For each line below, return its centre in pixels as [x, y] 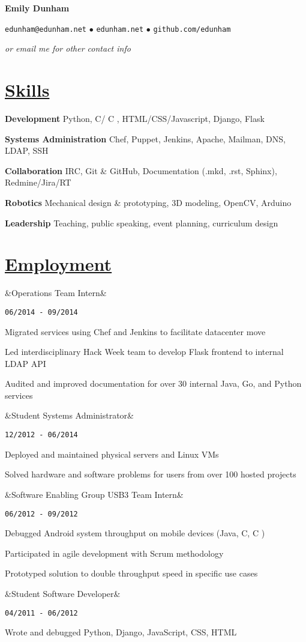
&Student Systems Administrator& [69, 415]
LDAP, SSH [27, 150]
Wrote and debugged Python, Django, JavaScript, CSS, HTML [121, 632]
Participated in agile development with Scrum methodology [114, 553]
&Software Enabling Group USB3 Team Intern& [94, 494]
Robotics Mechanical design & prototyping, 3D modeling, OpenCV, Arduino [148, 202]
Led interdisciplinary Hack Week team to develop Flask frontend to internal [144, 352]
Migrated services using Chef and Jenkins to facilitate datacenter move [135, 331]
